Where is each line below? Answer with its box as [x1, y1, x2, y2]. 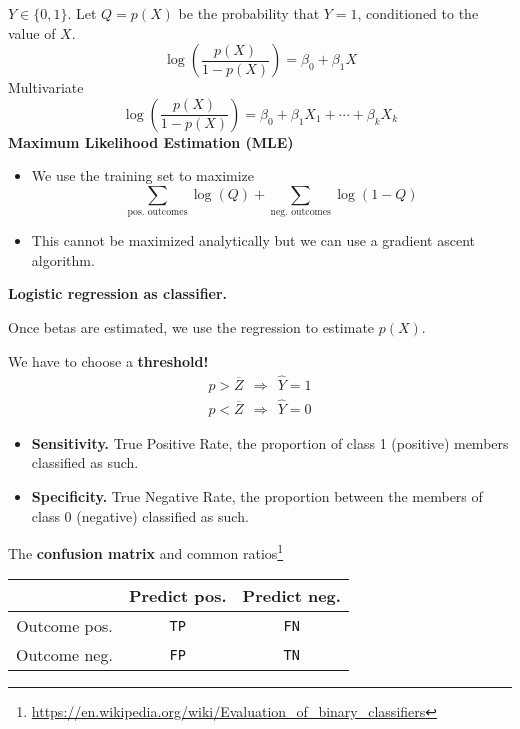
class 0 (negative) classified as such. [31, 505, 249, 526]
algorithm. [31, 249, 95, 270]
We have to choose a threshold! [8, 350, 209, 371]
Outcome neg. [16, 643, 113, 667]
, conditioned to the [357, 3, 479, 23]
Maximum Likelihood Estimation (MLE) [8, 131, 294, 152]
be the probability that [178, 3, 320, 23]
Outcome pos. [16, 614, 113, 638]
